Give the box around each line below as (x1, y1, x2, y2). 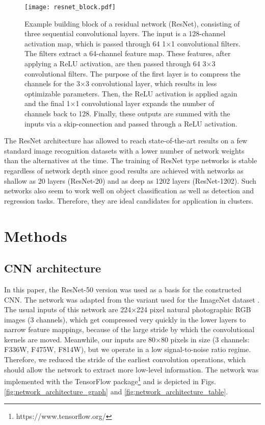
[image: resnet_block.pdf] (24, 4, 116, 11)
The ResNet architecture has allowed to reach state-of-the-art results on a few (4, 135, 248, 146)
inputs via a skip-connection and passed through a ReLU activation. (24, 118, 237, 129)
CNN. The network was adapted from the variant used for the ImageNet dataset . (4, 294, 260, 305)
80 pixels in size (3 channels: (161, 334, 250, 344)
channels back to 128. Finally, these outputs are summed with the (24, 108, 230, 118)
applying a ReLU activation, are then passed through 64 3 (24, 58, 206, 69)
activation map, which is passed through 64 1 (24, 38, 166, 48)
